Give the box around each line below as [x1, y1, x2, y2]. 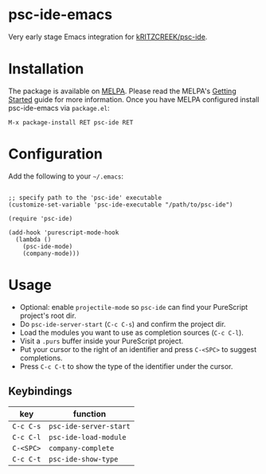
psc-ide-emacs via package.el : [8, 103, 110, 112]
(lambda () [15, 235, 52, 244]
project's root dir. [19, 311, 77, 320]
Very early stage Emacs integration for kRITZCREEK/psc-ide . [8, 32, 208, 41]
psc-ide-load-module [49, 433, 127, 441]
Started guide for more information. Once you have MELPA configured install [8, 94, 260, 104]
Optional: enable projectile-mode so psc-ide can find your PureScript [19, 302, 248, 311]
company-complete [49, 444, 115, 452]
